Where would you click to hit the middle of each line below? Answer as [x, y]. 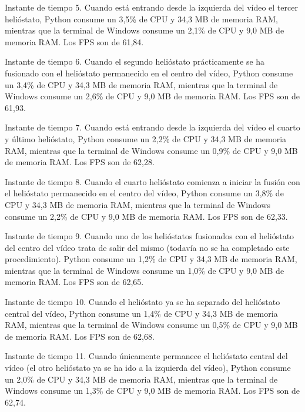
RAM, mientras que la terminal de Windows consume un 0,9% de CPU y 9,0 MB [151, 150]
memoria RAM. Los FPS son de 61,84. [74, 41]
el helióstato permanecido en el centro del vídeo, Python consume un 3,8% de [144, 193]
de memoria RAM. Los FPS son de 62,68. [80, 336]
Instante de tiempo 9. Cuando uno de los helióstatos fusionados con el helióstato [150, 236]
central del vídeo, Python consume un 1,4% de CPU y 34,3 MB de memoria [141, 313]
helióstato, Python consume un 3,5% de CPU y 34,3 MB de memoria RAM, [141, 19]
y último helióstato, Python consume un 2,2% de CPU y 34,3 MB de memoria [146, 138]
